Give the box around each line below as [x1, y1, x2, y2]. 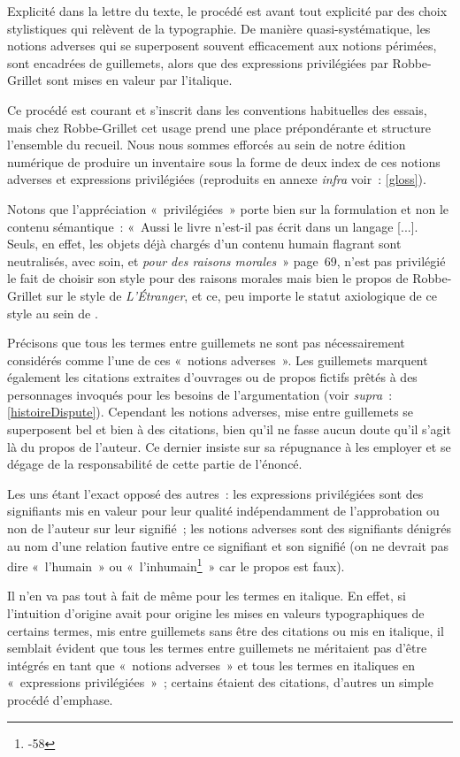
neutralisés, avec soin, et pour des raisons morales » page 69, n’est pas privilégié [7, 251, 446, 270]
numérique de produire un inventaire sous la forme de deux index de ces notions [7, 152, 441, 171]
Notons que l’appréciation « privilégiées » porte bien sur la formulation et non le [7, 199, 449, 218]
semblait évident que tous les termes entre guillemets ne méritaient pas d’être [7, 638, 427, 657]
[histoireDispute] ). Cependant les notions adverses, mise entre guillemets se [7, 402, 414, 421]
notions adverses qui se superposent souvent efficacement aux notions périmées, [7, 36, 437, 55]
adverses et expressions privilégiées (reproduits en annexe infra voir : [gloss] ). [7, 170, 426, 188]
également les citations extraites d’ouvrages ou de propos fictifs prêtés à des [7, 368, 418, 386]
